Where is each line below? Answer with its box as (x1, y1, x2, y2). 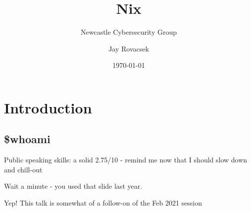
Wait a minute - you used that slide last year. (4, 181, 143, 191)
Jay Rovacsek (108, 43, 149, 53)
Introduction (4, 97, 92, 117)
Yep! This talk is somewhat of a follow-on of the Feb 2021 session (4, 198, 202, 208)
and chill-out (4, 164, 43, 174)
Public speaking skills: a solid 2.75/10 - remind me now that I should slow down (4, 155, 248, 165)
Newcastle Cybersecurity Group (80, 27, 177, 37)
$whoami (4, 131, 50, 147)
